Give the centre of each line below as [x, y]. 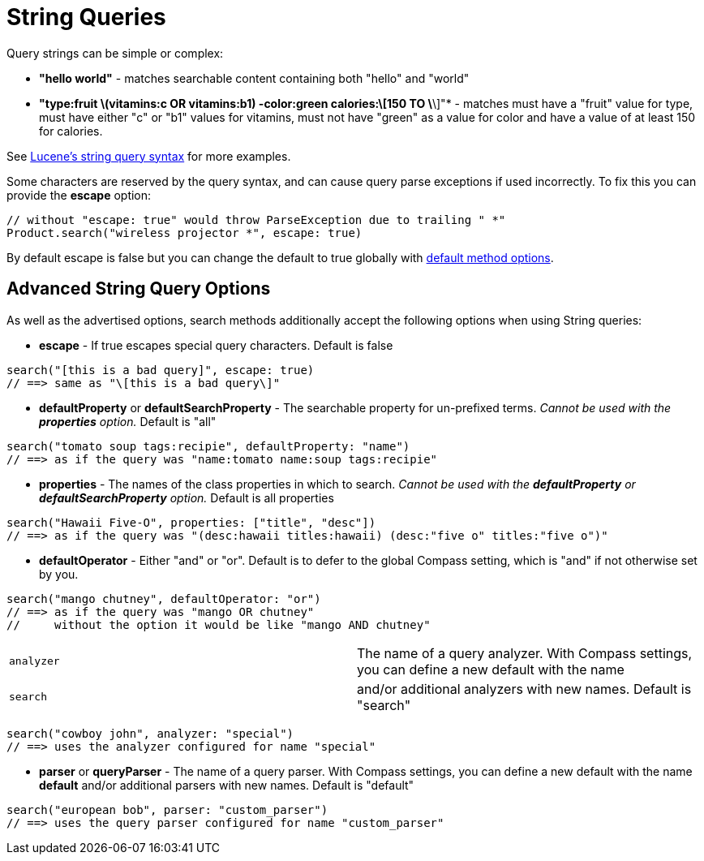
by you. [59, 574]
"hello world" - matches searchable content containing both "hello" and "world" [254, 78]
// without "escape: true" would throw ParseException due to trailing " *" [256, 220]
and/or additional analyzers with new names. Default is [524, 689]
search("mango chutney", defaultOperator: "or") [164, 598]
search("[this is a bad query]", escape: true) [161, 370]
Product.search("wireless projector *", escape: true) [185, 232]
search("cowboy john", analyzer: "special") [150, 733]
